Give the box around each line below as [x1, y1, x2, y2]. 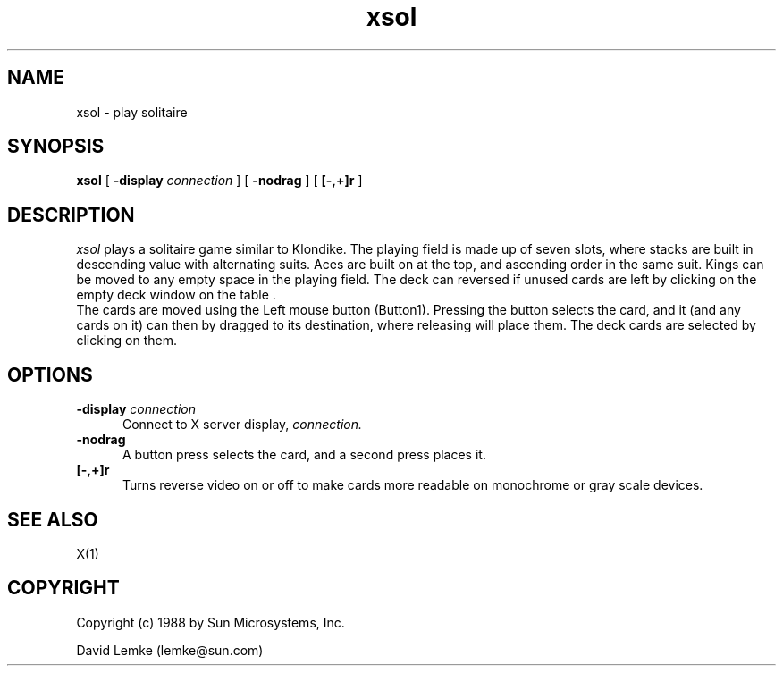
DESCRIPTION [7, 203, 135, 226]
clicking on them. [76, 332, 177, 349]
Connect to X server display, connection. [122, 416, 363, 433]
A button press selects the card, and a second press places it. [122, 447, 486, 463]
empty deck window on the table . [76, 287, 276, 303]
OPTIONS [7, 363, 93, 386]
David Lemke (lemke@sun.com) [76, 642, 264, 658]
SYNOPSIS [7, 135, 105, 158]
